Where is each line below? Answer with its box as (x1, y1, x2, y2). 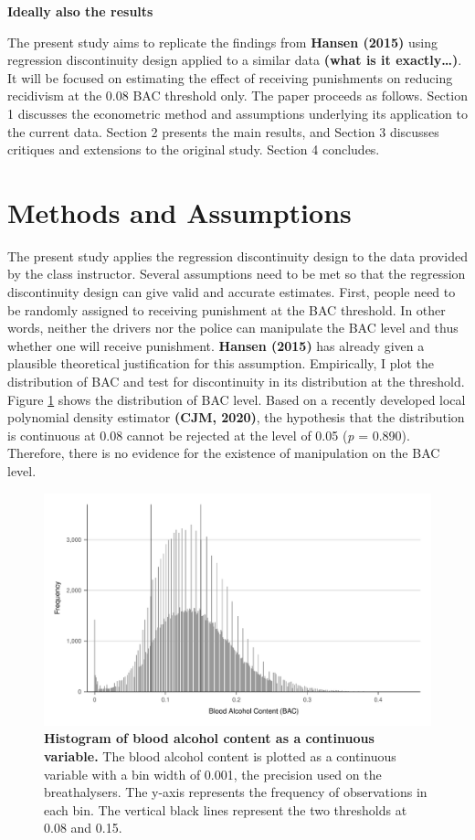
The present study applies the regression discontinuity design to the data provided (7, 246, 468, 265)
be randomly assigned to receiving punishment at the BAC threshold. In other (7, 300, 446, 319)
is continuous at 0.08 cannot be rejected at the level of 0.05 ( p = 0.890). (7, 425, 410, 444)
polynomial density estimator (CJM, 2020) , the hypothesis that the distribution (7, 408, 465, 427)
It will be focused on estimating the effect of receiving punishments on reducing (7, 68, 453, 87)
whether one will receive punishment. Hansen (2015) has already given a (7, 335, 425, 355)
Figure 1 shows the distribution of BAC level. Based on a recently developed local (7, 389, 466, 409)
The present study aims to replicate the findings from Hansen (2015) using (7, 32, 438, 51)
